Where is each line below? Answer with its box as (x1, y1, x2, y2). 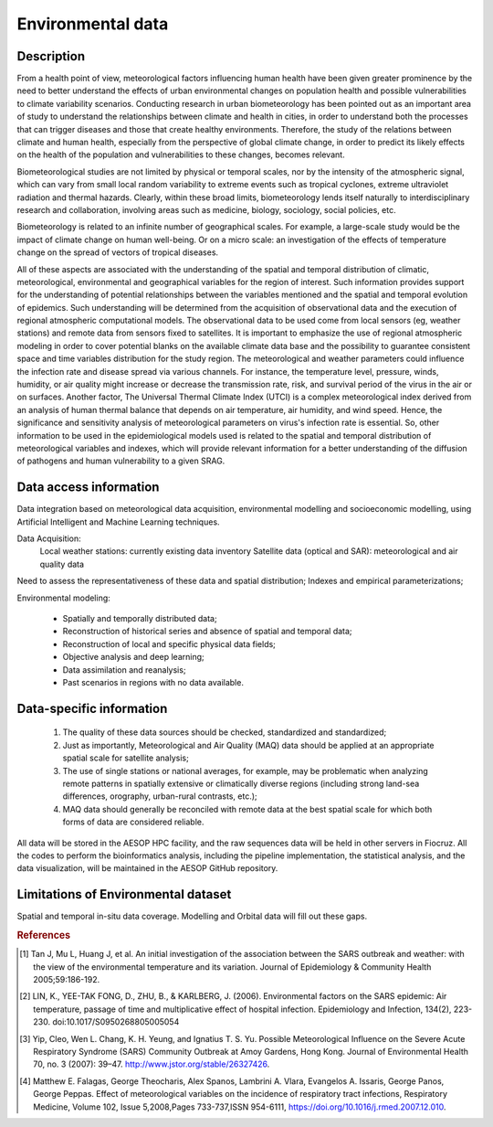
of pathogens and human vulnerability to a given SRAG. (16, 455, 226, 466)
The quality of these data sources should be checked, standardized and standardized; (62, 727, 387, 738)
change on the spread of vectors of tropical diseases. (16, 247, 219, 258)
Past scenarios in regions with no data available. (62, 676, 244, 687)
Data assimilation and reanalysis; (62, 664, 186, 675)
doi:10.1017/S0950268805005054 (51, 1016, 180, 1027)
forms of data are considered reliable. (62, 816, 205, 827)
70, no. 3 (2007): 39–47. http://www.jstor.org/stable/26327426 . (33, 1058, 270, 1069)
